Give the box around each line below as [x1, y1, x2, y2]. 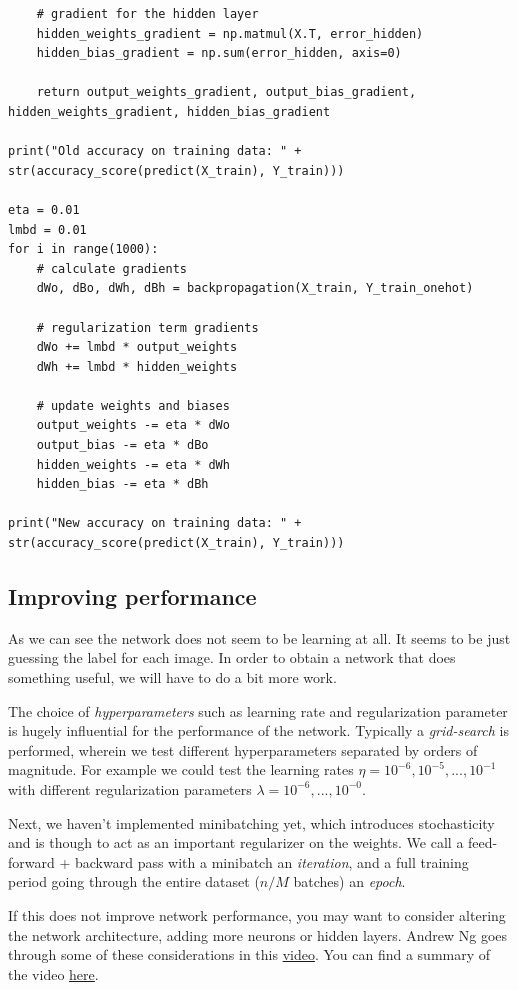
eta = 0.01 [8, 202, 80, 217]
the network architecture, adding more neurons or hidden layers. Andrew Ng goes [8, 924, 508, 945]
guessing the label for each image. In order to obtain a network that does [8, 647, 456, 668]
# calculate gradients [36, 261, 187, 276]
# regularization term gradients [36, 320, 259, 335]
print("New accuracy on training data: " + [8, 516, 302, 531]
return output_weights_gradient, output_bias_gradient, [36, 85, 417, 100]
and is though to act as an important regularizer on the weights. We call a [8, 832, 464, 853]
